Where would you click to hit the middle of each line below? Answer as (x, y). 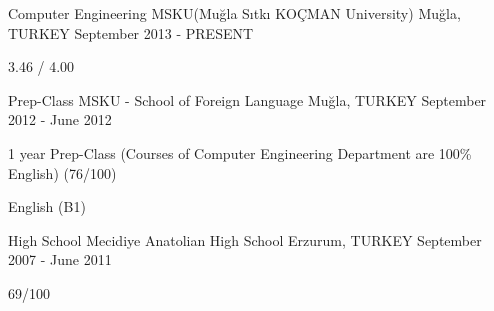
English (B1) (47, 206)
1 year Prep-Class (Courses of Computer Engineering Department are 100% (240, 152)
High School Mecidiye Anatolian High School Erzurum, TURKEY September (245, 239)
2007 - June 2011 (60, 259)
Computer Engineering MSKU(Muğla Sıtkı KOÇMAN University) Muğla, (234, 13)
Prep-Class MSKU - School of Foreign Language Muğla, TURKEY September (247, 99)
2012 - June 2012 (60, 119)
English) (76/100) (62, 172)
